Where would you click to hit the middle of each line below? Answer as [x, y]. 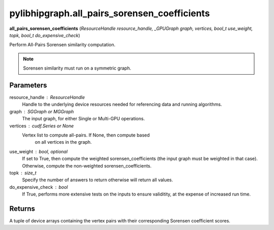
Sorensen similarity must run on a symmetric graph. [77, 68]
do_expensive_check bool [39, 187]
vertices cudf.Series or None [42, 126]
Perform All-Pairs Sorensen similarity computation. [62, 45]
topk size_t [23, 173]
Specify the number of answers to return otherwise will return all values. [98, 180]
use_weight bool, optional [39, 151]
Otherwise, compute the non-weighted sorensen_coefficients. [87, 166]
